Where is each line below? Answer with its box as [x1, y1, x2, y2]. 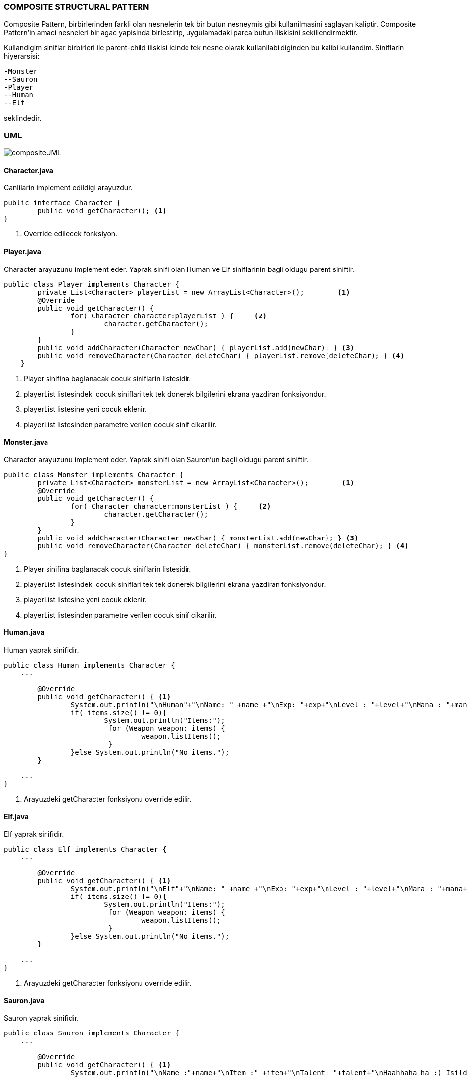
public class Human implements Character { [4, 661, 175, 669]
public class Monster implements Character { [4, 470, 184, 479]
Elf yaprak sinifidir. [4, 830, 64, 839]
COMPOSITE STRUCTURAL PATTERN [4, 2, 149, 12]
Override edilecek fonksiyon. [24, 229, 118, 238]
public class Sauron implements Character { [4, 1029, 180, 1037]
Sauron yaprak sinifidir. [4, 1014, 79, 1023]
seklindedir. [4, 114, 42, 123]
